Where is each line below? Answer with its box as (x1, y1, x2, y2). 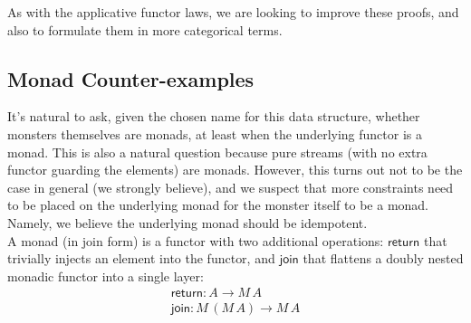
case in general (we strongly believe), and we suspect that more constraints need (7, 177, 454, 196)
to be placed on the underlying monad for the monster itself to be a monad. (7, 195, 429, 214)
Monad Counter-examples (7, 64, 255, 92)
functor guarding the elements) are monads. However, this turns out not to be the (7, 160, 463, 179)
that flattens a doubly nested (303, 249, 464, 268)
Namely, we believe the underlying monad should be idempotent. (7, 213, 368, 232)
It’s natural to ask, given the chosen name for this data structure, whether (7, 107, 420, 126)
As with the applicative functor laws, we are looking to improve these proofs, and (7, 3, 459, 21)
